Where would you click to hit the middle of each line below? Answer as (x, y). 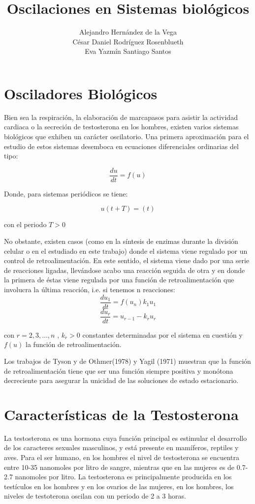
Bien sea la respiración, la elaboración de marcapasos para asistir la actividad (121, 117)
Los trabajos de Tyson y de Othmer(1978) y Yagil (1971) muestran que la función (127, 361)
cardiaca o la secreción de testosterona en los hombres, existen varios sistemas (121, 127)
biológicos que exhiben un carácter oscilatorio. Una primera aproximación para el (127, 136)
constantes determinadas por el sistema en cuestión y (162, 334)
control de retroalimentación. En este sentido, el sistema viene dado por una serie (127, 260)
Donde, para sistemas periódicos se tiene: (66, 193)
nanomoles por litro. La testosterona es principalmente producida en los (123, 477)
